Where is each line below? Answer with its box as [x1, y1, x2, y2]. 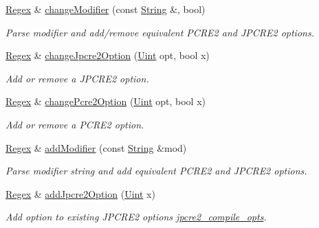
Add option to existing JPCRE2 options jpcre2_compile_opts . [5, 209, 267, 224]
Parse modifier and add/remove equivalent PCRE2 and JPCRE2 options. [5, 25, 314, 39]
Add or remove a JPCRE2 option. [5, 71, 149, 85]
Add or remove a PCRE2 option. [5, 117, 144, 131]
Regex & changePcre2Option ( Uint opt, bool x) [5, 94, 206, 109]
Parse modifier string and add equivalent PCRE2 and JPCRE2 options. [5, 163, 307, 178]
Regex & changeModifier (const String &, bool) [5, 2, 206, 16]
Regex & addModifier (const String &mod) [5, 140, 187, 155]
